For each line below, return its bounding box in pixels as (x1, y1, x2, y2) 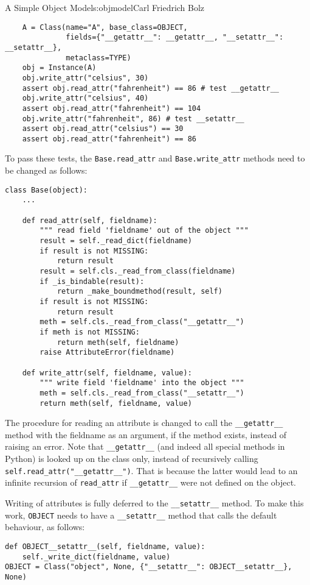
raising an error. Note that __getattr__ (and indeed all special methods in (5, 440, 285, 453)
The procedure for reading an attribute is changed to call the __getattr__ (5, 416, 283, 429)
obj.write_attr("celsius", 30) (22, 73, 149, 82)
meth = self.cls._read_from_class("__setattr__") (40, 388, 244, 397)
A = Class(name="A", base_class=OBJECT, (22, 23, 188, 32)
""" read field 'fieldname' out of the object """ (40, 226, 249, 235)
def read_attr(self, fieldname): (22, 216, 157, 225)
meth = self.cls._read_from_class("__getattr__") (40, 317, 244, 327)
